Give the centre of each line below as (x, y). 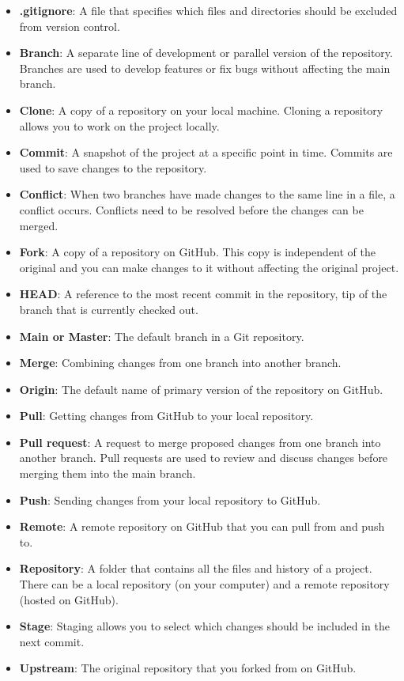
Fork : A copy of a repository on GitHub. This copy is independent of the (197, 252)
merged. (39, 225)
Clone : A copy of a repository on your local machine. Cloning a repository (201, 110)
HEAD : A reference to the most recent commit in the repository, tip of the (203, 294)
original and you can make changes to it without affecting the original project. (209, 267)
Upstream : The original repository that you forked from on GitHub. (188, 668)
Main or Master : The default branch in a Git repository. (162, 336)
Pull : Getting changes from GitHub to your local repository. (166, 416)
